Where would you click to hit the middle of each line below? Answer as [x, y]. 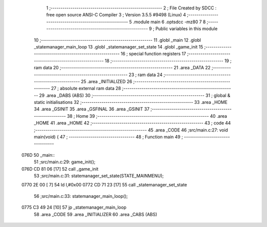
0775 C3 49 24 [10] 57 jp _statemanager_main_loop [74, 207]
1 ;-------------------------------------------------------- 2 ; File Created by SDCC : [132, 8]
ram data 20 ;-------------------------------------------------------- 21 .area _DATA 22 [122, 68]
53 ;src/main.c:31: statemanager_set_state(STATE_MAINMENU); [99, 176]
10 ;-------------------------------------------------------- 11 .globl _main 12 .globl [117, 40]
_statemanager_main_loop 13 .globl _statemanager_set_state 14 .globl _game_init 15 [119, 46]
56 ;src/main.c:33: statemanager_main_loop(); [81, 196]
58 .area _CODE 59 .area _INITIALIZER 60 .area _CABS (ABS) [96, 214]
